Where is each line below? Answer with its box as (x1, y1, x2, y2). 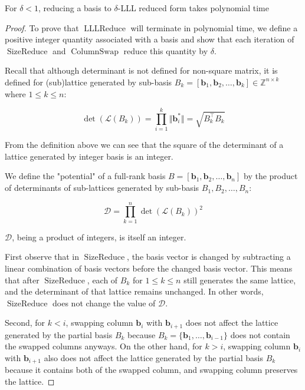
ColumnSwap (71, 47, 119, 56)
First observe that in (5, 250, 80, 263)
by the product (244, 170, 298, 182)
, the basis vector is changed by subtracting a (127, 250, 291, 263)
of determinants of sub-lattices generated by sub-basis (5, 181, 199, 194)
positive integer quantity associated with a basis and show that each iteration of (5, 33, 294, 45)
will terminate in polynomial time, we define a (130, 21, 298, 34)
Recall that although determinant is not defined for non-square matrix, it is (5, 64, 278, 77)
